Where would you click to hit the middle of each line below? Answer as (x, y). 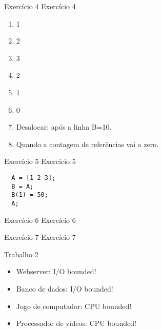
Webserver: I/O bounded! (56, 271)
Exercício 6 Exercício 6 (40, 220)
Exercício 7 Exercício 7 (40, 237)
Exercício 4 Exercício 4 (40, 6)
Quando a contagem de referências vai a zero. (87, 144)
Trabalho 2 (21, 254)
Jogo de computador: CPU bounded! (74, 306)
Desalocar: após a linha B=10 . (64, 127)
